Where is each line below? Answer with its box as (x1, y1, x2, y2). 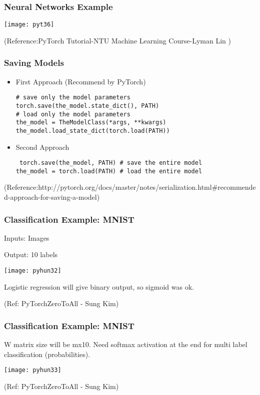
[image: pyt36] (4, 21, 54, 28)
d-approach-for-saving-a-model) (4, 192, 100, 202)
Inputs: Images (4, 232, 49, 243)
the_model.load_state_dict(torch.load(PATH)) (15, 127, 170, 134)
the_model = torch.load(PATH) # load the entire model (15, 167, 202, 175)
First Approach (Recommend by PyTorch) (15, 76, 146, 86)
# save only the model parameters (15, 94, 130, 101)
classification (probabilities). (4, 349, 90, 359)
